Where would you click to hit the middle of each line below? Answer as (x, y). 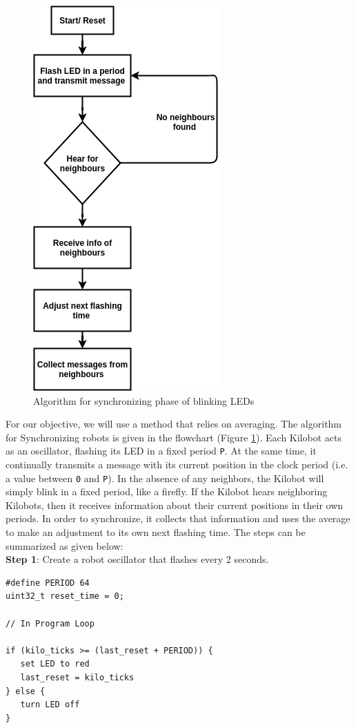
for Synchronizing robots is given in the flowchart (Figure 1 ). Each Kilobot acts (174, 437)
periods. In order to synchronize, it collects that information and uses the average (178, 518)
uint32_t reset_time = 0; (65, 596)
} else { (26, 691)
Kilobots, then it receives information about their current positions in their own (175, 505)
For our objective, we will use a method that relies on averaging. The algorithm (174, 424)
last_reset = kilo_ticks (77, 678)
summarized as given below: (65, 545)
